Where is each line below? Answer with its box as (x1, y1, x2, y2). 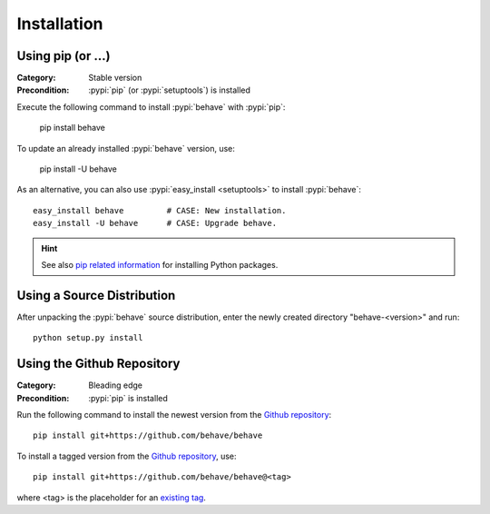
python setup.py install (33, 332, 143, 343)
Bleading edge (88, 380, 142, 390)
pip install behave (39, 123, 106, 133)
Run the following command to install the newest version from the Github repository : (16, 409, 332, 420)
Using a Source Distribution (16, 287, 176, 303)
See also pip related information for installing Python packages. (41, 259, 279, 270)
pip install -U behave (39, 163, 117, 174)
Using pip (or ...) (16, 48, 111, 64)
